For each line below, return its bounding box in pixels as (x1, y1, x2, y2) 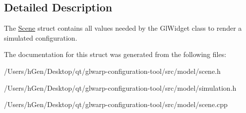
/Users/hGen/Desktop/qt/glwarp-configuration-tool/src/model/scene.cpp (4, 99, 228, 110)
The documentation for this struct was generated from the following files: (4, 49, 227, 59)
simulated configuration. (4, 32, 77, 43)
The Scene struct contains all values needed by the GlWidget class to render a (4, 23, 242, 33)
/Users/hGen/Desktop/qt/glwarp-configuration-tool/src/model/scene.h (4, 65, 221, 76)
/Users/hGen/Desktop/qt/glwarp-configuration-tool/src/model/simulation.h (4, 82, 237, 93)
